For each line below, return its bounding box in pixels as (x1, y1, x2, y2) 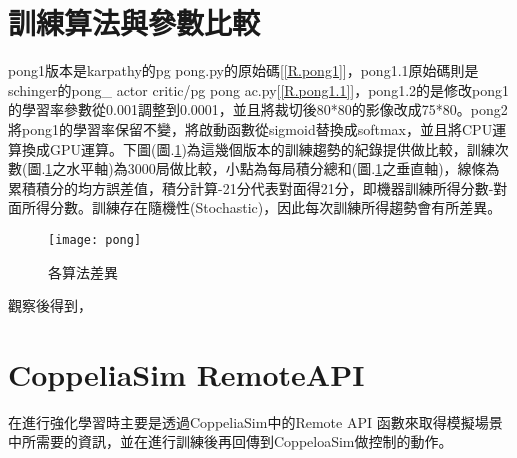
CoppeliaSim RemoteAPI (8, 353, 365, 394)
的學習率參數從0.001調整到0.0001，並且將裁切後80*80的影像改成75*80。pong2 (8, 99, 508, 120)
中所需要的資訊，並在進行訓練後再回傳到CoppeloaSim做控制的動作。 (8, 431, 453, 452)
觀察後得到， (8, 295, 92, 316)
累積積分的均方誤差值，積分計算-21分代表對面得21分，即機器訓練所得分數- (8, 177, 494, 198)
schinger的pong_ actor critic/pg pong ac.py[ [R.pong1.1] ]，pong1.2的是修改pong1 (8, 79, 510, 100)
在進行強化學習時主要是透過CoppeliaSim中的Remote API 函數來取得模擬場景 (8, 411, 503, 432)
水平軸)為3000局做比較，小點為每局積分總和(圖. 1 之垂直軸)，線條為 (66, 158, 500, 179)
